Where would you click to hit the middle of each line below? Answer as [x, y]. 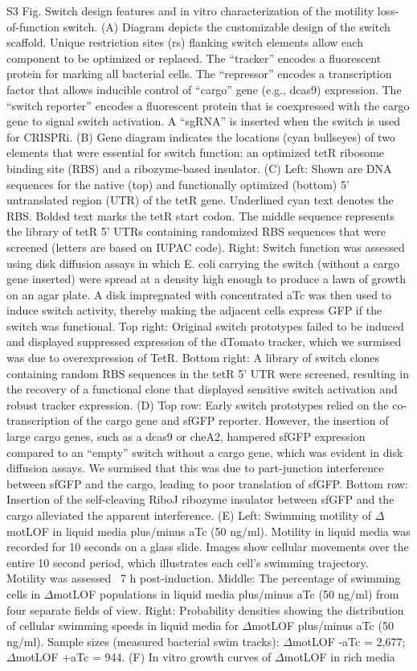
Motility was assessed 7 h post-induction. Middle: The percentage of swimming [204, 578]
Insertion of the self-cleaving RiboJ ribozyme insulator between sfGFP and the [200, 499]
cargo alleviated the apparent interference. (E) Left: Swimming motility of [189, 515]
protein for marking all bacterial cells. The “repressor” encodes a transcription [199, 74]
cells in [24, 593]
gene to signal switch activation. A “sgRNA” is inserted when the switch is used [203, 121]
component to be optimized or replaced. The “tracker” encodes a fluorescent [194, 58]
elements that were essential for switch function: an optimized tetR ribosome [196, 152]
